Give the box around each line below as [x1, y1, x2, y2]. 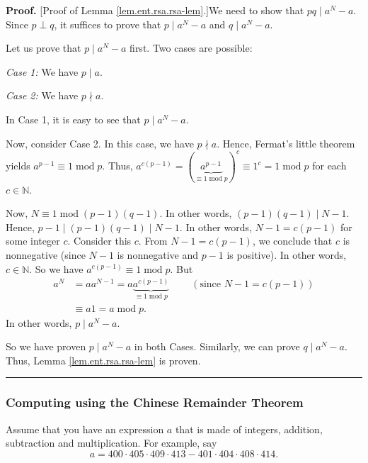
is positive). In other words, [226, 247, 347, 262]
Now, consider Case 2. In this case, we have [6, 135, 194, 150]
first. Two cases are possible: [130, 40, 253, 55]
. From [138, 233, 168, 248]
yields [6, 158, 30, 173]
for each [312, 158, 347, 173]
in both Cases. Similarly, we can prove [134, 339, 300, 354]
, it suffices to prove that [54, 16, 161, 31]
